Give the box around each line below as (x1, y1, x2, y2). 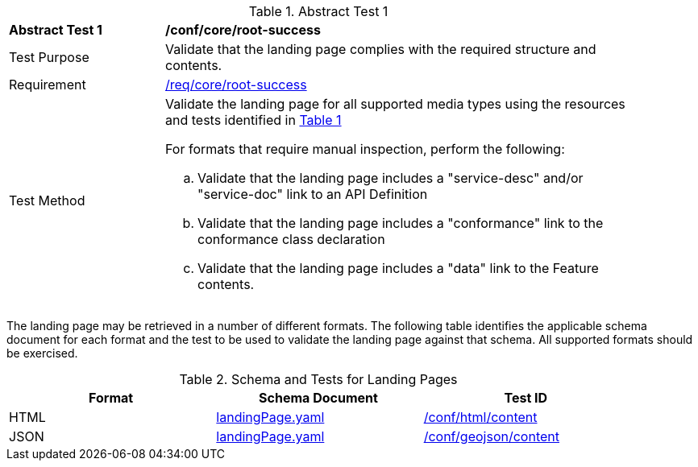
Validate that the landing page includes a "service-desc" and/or (197, 170, 584, 186)
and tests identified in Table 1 (165, 112, 342, 128)
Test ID (504, 390, 548, 406)
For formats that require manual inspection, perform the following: (165, 141, 565, 157)
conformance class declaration (197, 231, 385, 247)
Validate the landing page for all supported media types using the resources (165, 96, 625, 112)
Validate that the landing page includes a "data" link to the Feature (197, 260, 599, 276)
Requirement (9, 76, 86, 93)
